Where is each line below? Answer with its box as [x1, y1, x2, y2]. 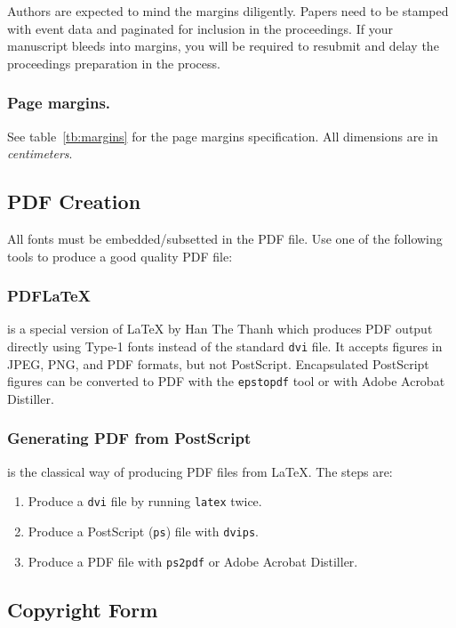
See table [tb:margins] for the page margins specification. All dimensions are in [7, 126, 438, 145]
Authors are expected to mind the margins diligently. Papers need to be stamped [7, 2, 449, 20]
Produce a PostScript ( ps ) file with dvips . [28, 521, 259, 540]
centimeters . [7, 144, 73, 163]
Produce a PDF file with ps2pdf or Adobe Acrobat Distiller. [28, 552, 358, 570]
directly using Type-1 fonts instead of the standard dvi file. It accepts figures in [7, 336, 443, 355]
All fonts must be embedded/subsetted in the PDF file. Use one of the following [7, 229, 443, 247]
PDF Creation [7, 188, 141, 215]
